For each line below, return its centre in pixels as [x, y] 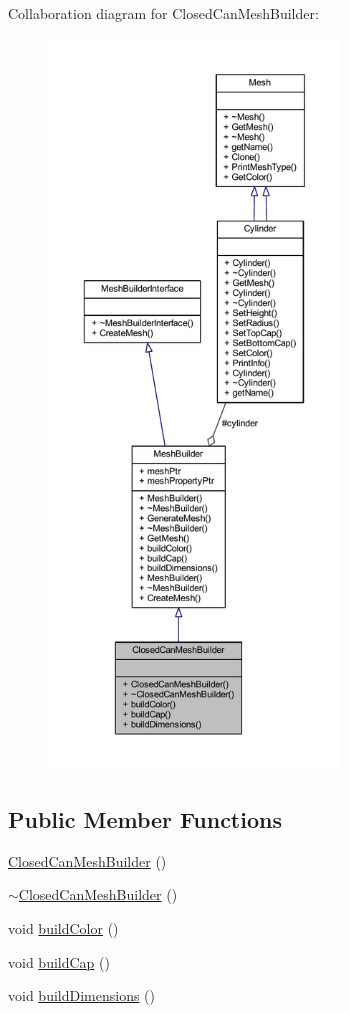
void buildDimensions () [81, 995]
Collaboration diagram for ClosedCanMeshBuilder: [163, 13]
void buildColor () [63, 927]
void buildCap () [59, 961]
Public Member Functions [145, 818]
